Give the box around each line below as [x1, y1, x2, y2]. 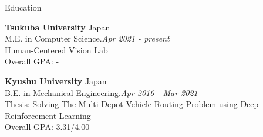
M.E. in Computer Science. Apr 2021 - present [5, 32, 170, 44]
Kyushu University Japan [5, 74, 107, 87]
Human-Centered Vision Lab [5, 43, 108, 56]
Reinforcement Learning [5, 109, 91, 121]
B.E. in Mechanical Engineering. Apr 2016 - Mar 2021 [5, 86, 198, 98]
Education [5, 1, 42, 13]
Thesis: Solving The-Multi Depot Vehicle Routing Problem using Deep [5, 98, 259, 110]
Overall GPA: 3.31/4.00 [5, 121, 90, 133]
